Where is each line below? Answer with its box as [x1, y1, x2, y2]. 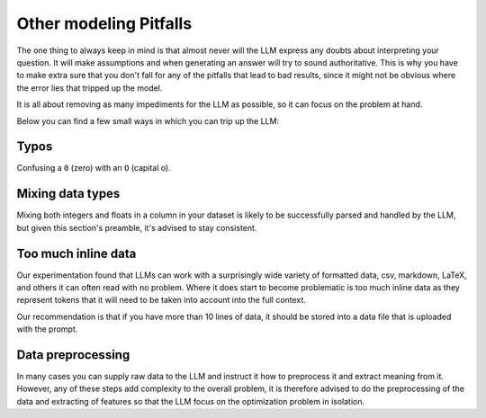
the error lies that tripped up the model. [16, 82, 163, 93]
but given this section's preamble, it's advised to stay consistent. [16, 222, 257, 233]
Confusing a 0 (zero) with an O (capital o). [16, 163, 171, 173]
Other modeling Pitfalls [16, 13, 193, 33]
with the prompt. [16, 324, 78, 334]
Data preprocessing [16, 347, 130, 362]
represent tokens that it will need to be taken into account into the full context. [16, 295, 306, 306]
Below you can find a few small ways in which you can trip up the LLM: [16, 115, 279, 126]
